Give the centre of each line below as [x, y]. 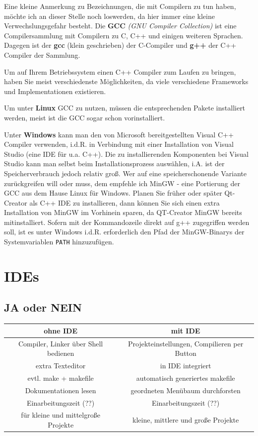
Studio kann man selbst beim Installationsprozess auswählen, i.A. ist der [114, 163]
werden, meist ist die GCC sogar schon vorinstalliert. [85, 117]
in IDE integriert [186, 366]
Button [186, 353]
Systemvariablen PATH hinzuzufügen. [59, 242]
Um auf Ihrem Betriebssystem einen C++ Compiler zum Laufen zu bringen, [120, 71]
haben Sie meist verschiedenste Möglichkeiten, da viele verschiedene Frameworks [126, 81]
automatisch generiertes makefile [186, 378]
